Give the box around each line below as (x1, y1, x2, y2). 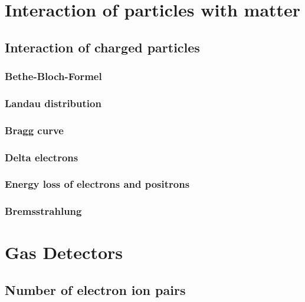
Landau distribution (5, 95, 101, 110)
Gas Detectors (5, 240, 123, 264)
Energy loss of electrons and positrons (5, 177, 190, 191)
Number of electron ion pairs (5, 280, 186, 298)
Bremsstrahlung (5, 204, 82, 218)
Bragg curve (5, 122, 64, 137)
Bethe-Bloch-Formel (5, 69, 102, 84)
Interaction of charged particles (5, 38, 200, 56)
